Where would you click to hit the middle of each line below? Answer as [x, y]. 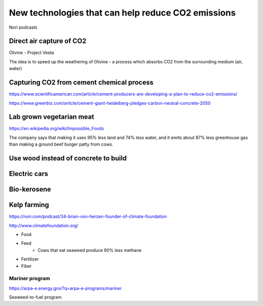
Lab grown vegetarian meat [52, 117]
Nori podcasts [23, 27]
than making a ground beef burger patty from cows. [61, 144]
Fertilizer [30, 259]
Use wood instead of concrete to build [68, 158]
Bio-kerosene [30, 189]
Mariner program [30, 279]
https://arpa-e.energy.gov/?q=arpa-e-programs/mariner [65, 288]
